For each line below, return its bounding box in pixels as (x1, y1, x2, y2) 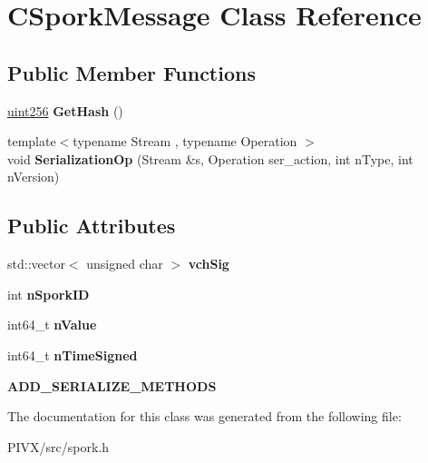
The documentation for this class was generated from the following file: (7, 407, 402, 426)
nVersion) (7, 167, 60, 186)
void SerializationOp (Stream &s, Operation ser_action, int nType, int (7, 149, 413, 168)
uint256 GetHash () (7, 101, 123, 120)
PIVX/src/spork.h (7, 437, 110, 456)
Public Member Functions (7, 58, 256, 86)
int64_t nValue (7, 315, 97, 334)
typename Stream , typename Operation (73, 132, 297, 151)
